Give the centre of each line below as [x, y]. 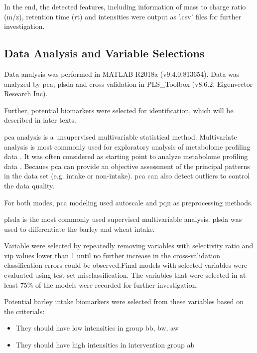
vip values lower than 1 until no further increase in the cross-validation [112, 255]
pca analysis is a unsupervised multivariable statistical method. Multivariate [121, 136]
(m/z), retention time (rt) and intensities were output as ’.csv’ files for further [123, 16]
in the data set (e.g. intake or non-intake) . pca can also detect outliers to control [127, 176]
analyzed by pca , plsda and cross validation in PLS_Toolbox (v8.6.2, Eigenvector [128, 84]
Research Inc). [26, 93]
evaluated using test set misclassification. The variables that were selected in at [125, 275]
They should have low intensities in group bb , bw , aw [97, 328]
